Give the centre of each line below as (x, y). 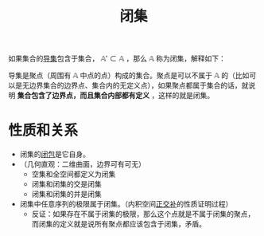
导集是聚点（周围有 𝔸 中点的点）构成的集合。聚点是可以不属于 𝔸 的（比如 (129, 76)
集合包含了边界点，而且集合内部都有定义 (83, 96)
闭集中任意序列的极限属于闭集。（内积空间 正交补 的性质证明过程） (126, 204)
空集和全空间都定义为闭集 (74, 174)
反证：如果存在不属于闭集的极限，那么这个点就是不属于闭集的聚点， (143, 214)
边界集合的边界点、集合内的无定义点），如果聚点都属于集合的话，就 (139, 85)
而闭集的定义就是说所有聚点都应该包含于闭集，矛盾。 (119, 224)
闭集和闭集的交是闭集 (66, 184)
